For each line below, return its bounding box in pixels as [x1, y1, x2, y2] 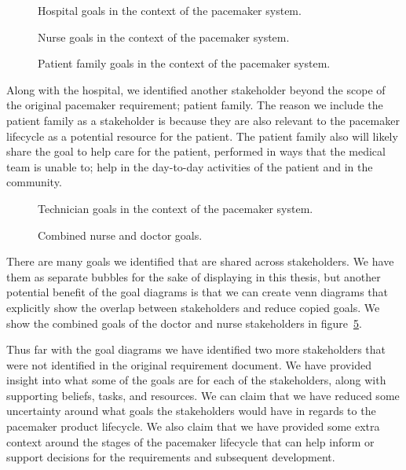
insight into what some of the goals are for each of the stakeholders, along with [6, 372, 386, 388]
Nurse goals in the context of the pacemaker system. [38, 28, 290, 45]
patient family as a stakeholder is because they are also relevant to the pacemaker [6, 112, 400, 128]
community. [6, 174, 62, 190]
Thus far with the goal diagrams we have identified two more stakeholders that [6, 341, 386, 358]
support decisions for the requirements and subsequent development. [6, 449, 335, 465]
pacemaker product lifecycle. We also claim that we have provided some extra [6, 418, 380, 435]
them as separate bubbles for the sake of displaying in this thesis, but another [6, 268, 381, 285]
